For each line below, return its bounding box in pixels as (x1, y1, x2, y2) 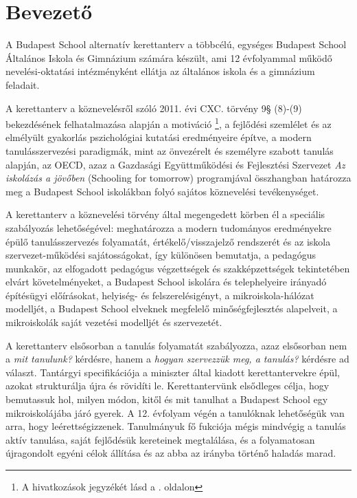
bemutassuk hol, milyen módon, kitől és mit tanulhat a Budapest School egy (5, 392, 328, 407)
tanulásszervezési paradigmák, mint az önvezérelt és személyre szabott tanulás (5, 143, 334, 158)
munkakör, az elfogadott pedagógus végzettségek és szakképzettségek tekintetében (5, 261, 350, 275)
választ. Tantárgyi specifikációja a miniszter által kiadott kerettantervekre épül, (5, 365, 340, 379)
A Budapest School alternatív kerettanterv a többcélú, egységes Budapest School (5, 37, 347, 52)
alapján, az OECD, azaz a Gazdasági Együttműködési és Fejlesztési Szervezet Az (5, 157, 345, 171)
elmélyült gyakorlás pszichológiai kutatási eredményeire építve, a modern (5, 130, 312, 144)
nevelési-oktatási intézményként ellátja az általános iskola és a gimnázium (5, 64, 315, 78)
